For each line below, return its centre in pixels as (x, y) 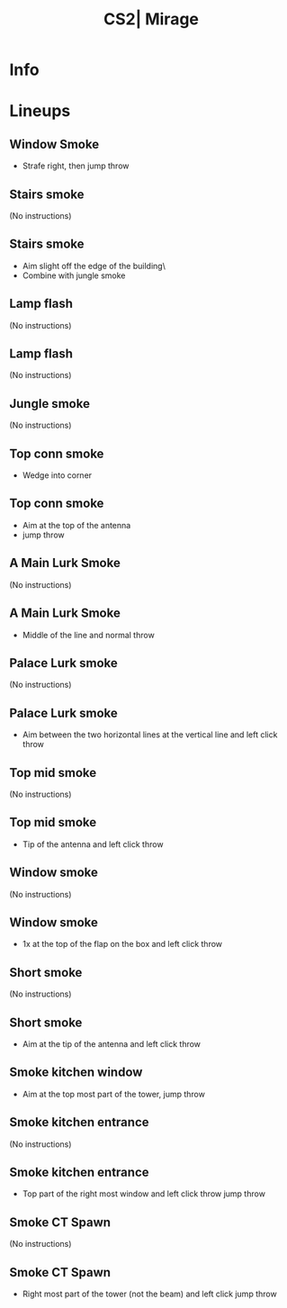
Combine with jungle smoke (74, 275)
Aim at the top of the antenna (76, 525)
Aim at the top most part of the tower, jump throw (113, 1094)
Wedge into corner (57, 475)
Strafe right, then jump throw (76, 166)
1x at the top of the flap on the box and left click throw (122, 944)
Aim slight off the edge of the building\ (94, 266)
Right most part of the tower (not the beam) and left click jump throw (149, 1294)
